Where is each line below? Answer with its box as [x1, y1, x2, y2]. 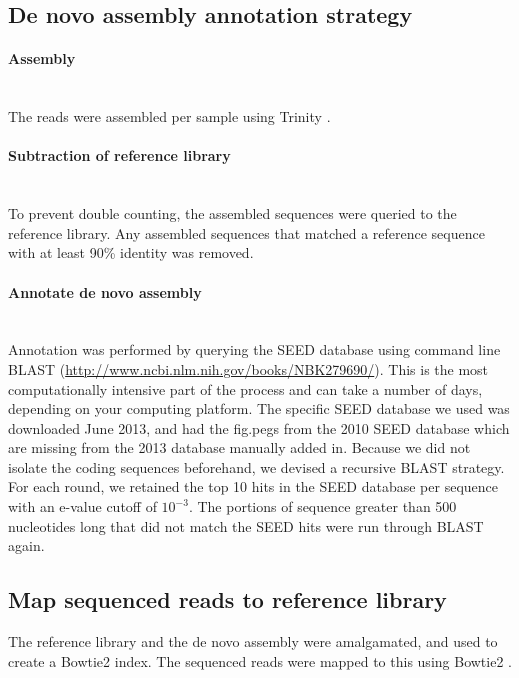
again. [8, 535, 45, 556]
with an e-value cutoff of [8, 496, 157, 517]
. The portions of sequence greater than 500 [188, 496, 457, 517]
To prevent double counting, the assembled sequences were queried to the [8, 203, 457, 224]
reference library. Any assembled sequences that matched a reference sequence [8, 222, 485, 243]
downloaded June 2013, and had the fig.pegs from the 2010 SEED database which [8, 417, 510, 438]
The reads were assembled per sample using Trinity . [8, 106, 331, 127]
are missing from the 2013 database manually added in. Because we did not [8, 437, 471, 458]
